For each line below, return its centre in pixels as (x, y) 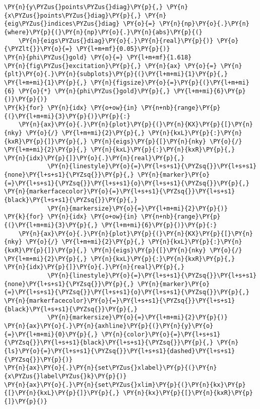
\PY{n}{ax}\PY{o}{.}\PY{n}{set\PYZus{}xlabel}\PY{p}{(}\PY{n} (111, 368)
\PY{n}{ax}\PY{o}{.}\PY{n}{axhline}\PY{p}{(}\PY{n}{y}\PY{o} (109, 326)
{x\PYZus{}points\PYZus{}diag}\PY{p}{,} (73, 15)
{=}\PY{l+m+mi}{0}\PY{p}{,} (51, 334)
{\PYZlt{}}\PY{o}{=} (39, 49)
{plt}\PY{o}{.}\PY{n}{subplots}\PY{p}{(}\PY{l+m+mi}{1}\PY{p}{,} (116, 74)
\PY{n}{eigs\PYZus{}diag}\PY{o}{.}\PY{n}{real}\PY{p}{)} (116, 41)
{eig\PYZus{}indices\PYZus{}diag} (62, 24)
